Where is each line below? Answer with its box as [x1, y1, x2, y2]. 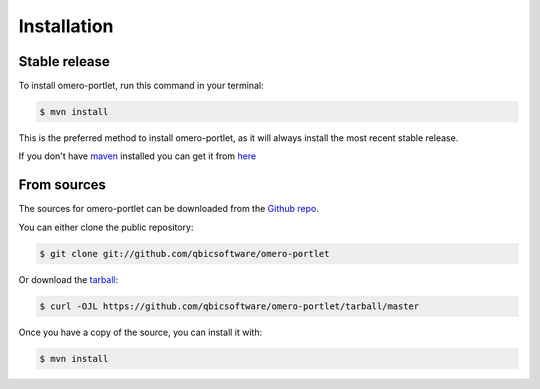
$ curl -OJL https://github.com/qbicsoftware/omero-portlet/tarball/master [39, 300, 420, 312]
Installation [18, 15, 114, 37]
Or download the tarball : [18, 273, 119, 285]
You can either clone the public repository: [18, 221, 194, 233]
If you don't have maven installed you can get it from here [18, 150, 257, 162]
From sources [18, 176, 107, 194]
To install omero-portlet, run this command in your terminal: [18, 80, 264, 92]
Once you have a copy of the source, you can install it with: [18, 326, 263, 338]
